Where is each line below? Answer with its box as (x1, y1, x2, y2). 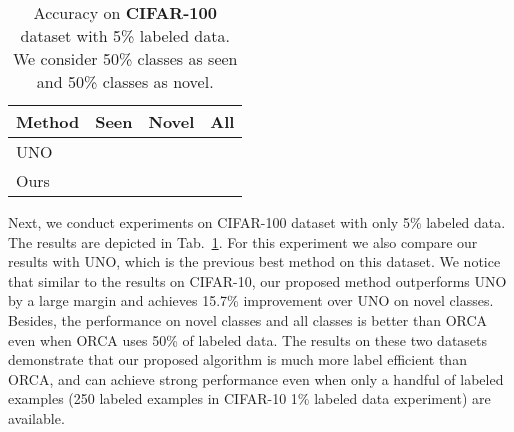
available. (8, 407, 65, 428)
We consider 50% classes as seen (12, 47, 238, 70)
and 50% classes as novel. (36, 70, 214, 93)
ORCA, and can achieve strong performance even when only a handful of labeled (8, 368, 504, 389)
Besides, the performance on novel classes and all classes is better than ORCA (8, 309, 488, 330)
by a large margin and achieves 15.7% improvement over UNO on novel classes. (8, 290, 494, 311)
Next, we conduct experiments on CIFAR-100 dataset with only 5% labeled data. (8, 212, 506, 232)
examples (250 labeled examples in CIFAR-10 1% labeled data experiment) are (8, 388, 491, 409)
